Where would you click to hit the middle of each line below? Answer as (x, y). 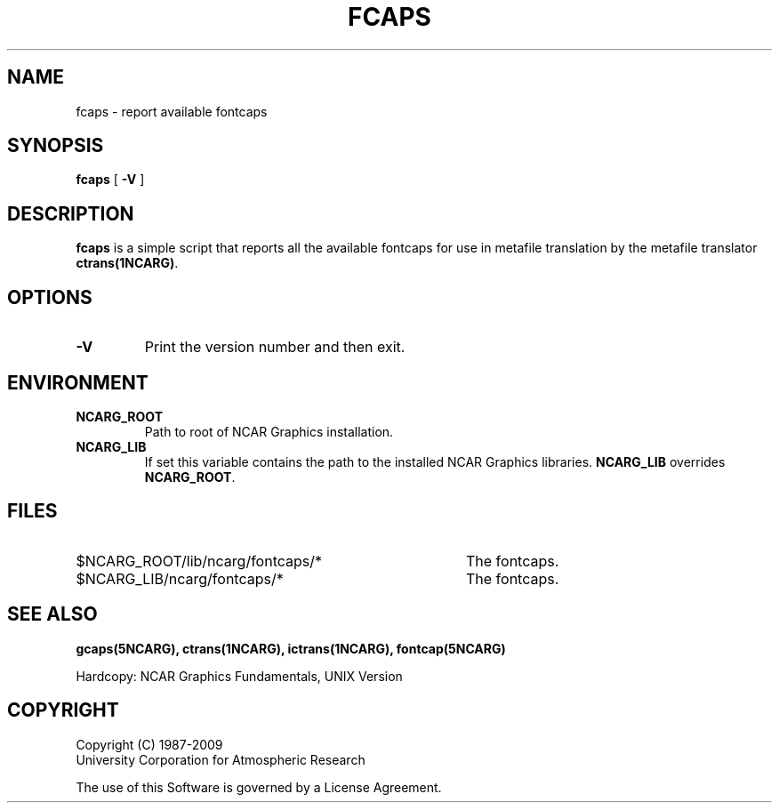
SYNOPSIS (56, 146)
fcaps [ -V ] (110, 180)
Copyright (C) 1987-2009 (149, 744)
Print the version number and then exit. (275, 347)
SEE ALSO (52, 614)
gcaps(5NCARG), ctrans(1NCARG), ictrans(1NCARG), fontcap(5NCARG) (291, 648)
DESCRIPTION (71, 213)
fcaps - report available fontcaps (172, 111)
